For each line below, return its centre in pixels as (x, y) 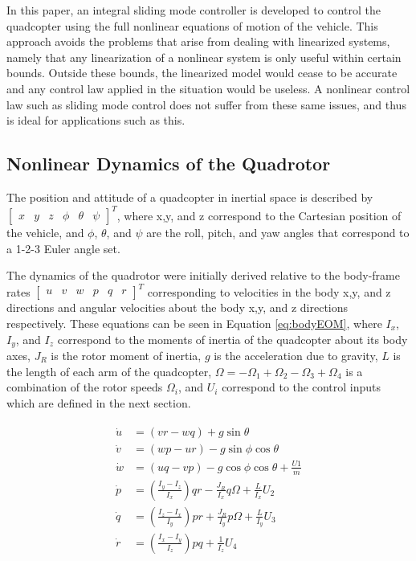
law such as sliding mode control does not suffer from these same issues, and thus (206, 104)
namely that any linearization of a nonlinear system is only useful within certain (204, 57)
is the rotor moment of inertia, (126, 355)
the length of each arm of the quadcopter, (109, 371)
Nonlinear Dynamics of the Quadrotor (169, 164)
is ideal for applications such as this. (96, 120)
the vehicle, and (45, 233)
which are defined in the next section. (99, 402)
